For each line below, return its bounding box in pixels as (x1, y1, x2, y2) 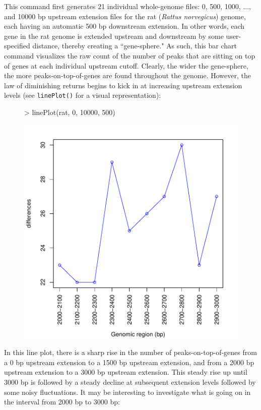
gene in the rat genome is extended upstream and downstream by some (4, 30, 224, 41)
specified (4, 40, 30, 51)
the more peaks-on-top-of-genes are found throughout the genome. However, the (4, 70, 251, 81)
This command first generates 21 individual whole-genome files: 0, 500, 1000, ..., (4, 1, 251, 11)
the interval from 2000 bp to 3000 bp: (4, 396, 120, 407)
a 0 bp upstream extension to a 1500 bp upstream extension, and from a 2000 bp (4, 357, 254, 367)
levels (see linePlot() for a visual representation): (4, 90, 161, 100)
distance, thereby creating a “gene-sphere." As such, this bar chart (32, 40, 237, 51)
